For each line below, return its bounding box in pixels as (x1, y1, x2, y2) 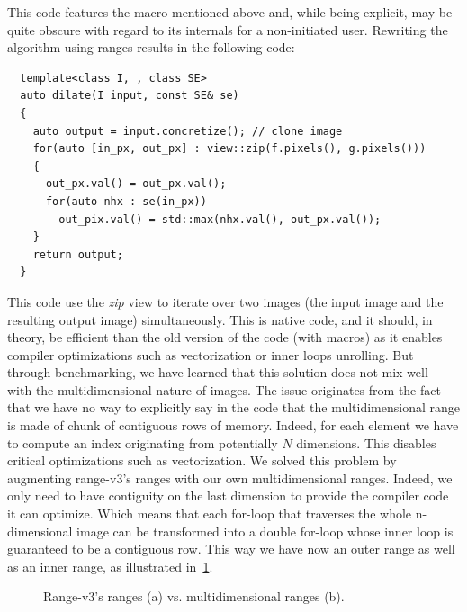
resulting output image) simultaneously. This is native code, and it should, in (7, 310, 433, 328)
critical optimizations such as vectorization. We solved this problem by (7, 451, 397, 470)
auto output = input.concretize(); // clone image (32, 124, 343, 138)
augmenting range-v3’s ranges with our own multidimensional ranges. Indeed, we (7, 468, 453, 487)
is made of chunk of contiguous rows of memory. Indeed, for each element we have (7, 416, 459, 435)
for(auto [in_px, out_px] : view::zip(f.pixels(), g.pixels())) (32, 142, 427, 156)
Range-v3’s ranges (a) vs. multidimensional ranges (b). (43, 587, 345, 606)
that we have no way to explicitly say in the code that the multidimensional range (7, 398, 461, 417)
